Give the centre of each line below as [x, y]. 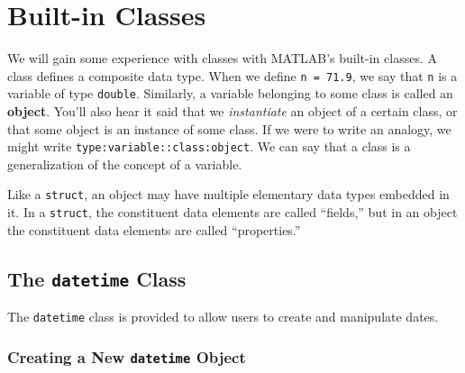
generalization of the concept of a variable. [125, 164]
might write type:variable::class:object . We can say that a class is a [209, 146]
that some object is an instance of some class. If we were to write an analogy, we [229, 128]
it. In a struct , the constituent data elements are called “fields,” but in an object [232, 212]
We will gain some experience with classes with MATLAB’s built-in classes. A [222, 58]
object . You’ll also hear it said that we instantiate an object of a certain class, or [232, 111]
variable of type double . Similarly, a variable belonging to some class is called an [230, 93]
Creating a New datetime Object [127, 356]
